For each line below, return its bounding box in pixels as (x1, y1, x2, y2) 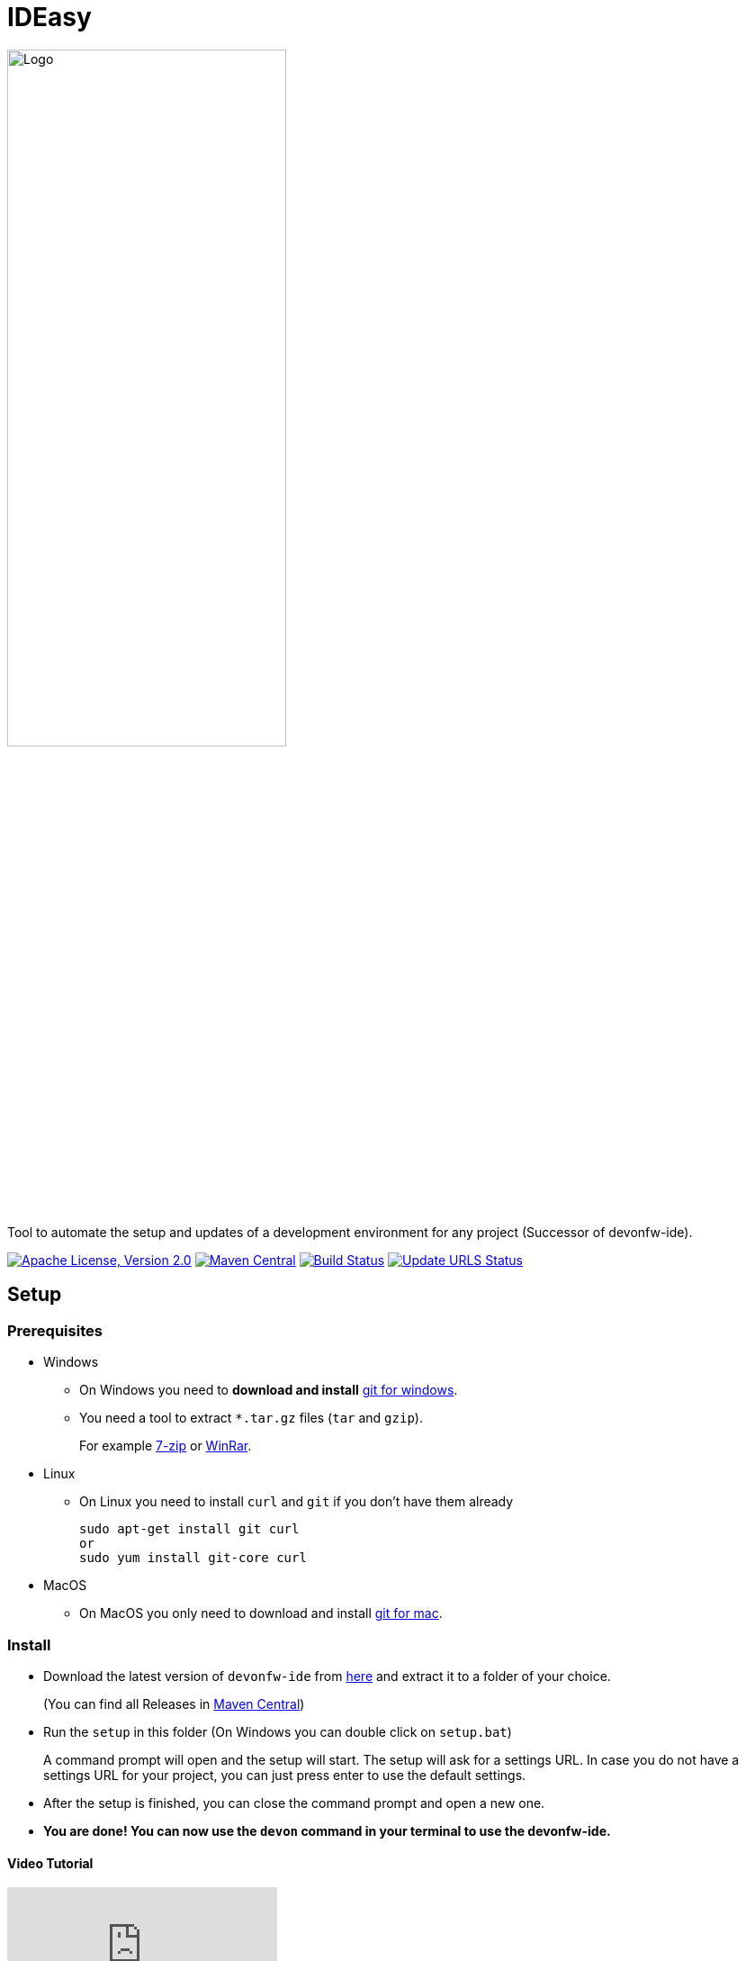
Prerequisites (7, 1321, 103, 1340)
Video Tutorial (7, 1855, 94, 1871)
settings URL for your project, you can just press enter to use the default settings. (43, 1767, 526, 1783)
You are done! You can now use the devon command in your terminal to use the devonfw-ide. (43, 1822, 611, 1839)
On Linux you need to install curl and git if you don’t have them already (79, 1494, 514, 1510)
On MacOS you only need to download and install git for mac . (79, 1605, 443, 1622)
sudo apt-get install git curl (79, 1522, 300, 1537)
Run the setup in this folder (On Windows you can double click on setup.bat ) (43, 1723, 512, 1740)
